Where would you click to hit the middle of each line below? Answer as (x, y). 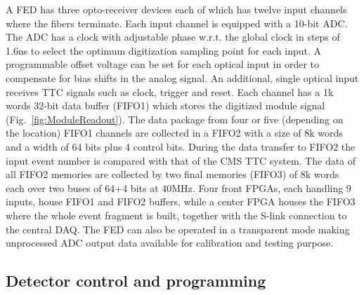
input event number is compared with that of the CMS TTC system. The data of (181, 160)
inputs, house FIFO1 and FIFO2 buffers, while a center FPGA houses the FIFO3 (181, 201)
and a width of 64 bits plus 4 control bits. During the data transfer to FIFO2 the (181, 146)
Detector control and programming (136, 281)
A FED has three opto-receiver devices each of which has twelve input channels (176, 9)
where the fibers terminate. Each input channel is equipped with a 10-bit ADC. (177, 23)
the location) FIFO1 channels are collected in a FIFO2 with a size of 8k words (174, 133)
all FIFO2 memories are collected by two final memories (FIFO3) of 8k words (173, 174)
